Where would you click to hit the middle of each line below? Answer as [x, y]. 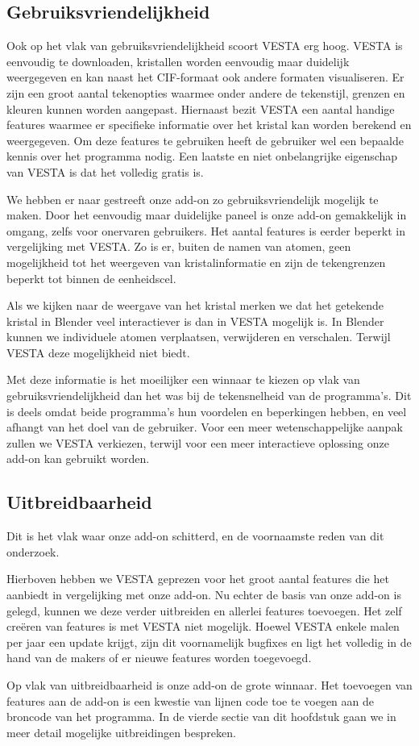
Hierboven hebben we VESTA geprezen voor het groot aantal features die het [198, 579]
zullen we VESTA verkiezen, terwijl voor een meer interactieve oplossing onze [198, 442]
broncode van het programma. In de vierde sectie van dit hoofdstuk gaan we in [201, 717]
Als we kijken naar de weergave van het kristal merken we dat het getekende [195, 305]
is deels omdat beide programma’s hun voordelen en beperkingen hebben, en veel [207, 411]
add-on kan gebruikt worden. [78, 458]
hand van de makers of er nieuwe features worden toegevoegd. [159, 658]
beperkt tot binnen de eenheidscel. [91, 278]
